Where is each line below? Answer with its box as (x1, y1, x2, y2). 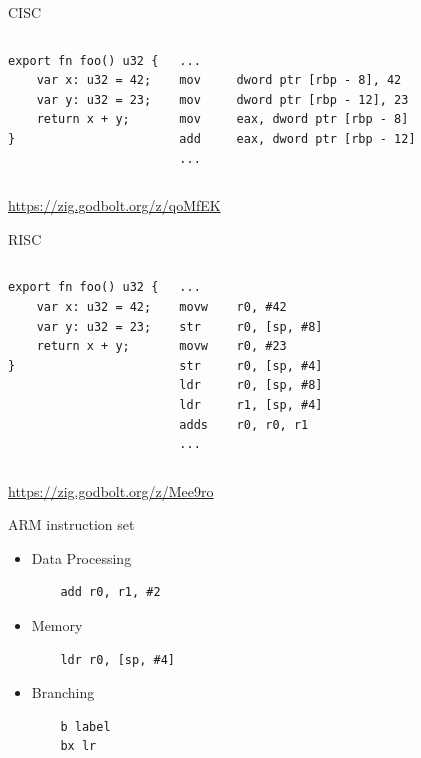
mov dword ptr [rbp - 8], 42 (179, 73, 402, 88)
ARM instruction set (8, 514, 135, 535)
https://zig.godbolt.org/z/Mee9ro (8, 480, 214, 501)
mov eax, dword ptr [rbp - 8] (179, 112, 409, 127)
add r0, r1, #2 (60, 585, 161, 600)
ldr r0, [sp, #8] (179, 378, 323, 393)
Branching (31, 682, 95, 703)
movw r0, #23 (179, 339, 287, 354)
